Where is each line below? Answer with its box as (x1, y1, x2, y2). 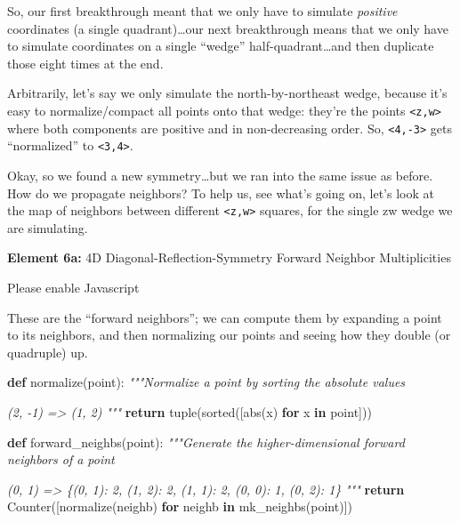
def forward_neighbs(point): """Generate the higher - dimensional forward (7, 432, 405, 451)
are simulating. (7, 218, 88, 237)
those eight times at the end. (7, 53, 164, 72)
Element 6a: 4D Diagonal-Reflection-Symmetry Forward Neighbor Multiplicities (7, 248, 451, 267)
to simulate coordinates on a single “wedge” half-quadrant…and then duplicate (7, 36, 434, 55)
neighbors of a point (7, 450, 115, 469)
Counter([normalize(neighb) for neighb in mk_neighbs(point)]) (7, 497, 352, 516)
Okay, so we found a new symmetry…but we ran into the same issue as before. (7, 165, 433, 184)
